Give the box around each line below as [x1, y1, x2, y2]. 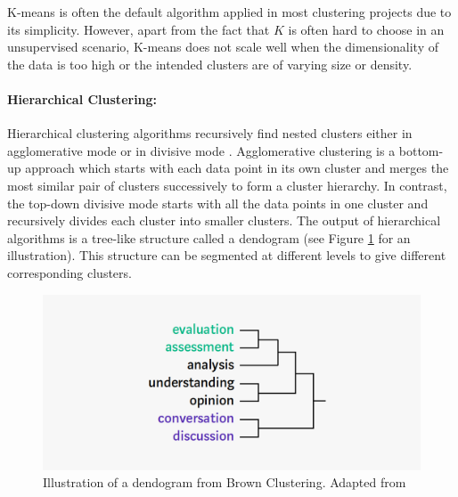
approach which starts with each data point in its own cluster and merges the [25, 159, 449, 177]
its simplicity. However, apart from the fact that [7, 20, 270, 38]
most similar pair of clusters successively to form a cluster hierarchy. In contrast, [7, 175, 447, 194]
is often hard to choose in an [288, 20, 445, 38]
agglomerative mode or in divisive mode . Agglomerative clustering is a [7, 141, 396, 159]
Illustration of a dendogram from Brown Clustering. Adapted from [43, 473, 406, 492]
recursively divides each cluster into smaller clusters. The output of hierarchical [7, 211, 441, 230]
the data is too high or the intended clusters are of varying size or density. [7, 54, 413, 73]
